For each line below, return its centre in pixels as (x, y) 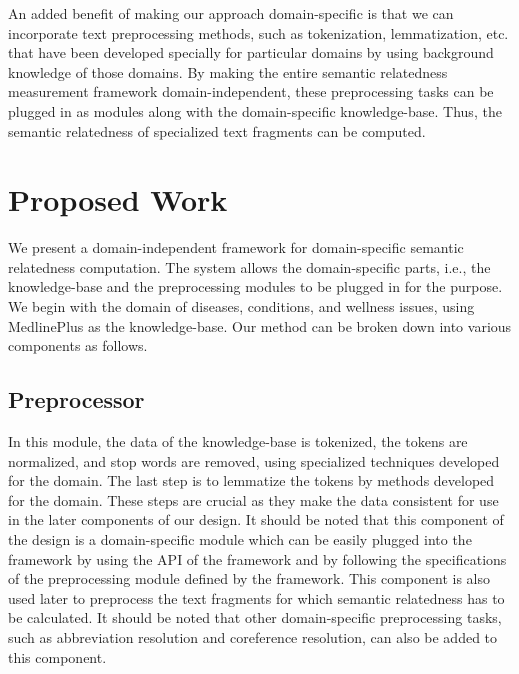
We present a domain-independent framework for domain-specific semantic (236, 247)
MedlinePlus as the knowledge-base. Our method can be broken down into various (260, 325)
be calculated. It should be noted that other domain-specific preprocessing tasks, (255, 617)
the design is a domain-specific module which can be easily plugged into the (240, 539)
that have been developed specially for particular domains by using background (251, 52)
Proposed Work (118, 199)
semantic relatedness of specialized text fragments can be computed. (217, 130)
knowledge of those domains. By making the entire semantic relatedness (228, 71)
